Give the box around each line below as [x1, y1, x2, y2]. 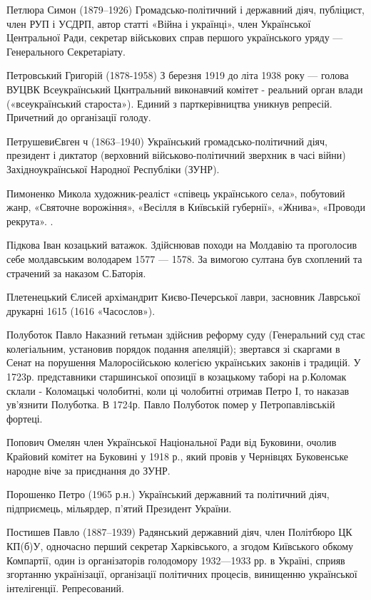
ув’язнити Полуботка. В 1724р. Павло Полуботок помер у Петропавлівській [6, 397, 335, 412]
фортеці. [6, 410, 43, 425]
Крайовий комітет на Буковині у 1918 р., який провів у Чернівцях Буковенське [6, 449, 349, 464]
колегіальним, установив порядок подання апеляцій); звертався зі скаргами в [6, 341, 340, 356]
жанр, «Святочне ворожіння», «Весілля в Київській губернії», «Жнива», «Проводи [6, 200, 365, 214]
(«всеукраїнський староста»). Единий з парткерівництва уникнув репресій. [6, 95, 332, 110]
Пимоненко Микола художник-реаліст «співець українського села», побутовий [6, 185, 345, 200]
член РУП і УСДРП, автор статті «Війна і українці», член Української [6, 16, 311, 31]
